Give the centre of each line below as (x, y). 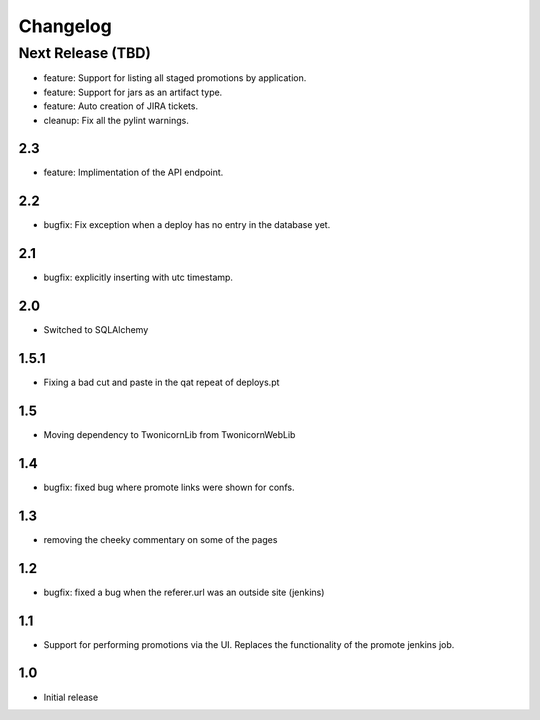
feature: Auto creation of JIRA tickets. (121, 106)
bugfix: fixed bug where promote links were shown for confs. (169, 487)
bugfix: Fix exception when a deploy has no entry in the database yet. (187, 225)
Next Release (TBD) (85, 53)
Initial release (71, 697)
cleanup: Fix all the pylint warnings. (116, 120)
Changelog (65, 26)
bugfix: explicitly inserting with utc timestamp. (138, 277)
